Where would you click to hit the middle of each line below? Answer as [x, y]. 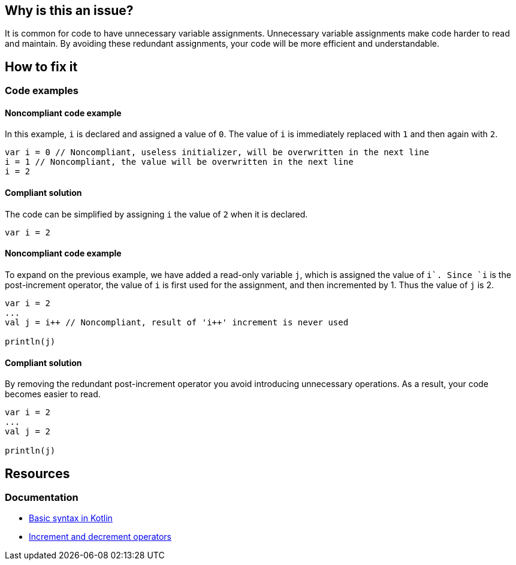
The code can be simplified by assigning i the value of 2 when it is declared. [156, 214]
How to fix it [41, 67]
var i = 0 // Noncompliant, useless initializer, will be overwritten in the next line [217, 152]
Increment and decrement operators [100, 537]
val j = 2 [28, 432]
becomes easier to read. [53, 394]
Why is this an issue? [69, 10]
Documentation [42, 497]
